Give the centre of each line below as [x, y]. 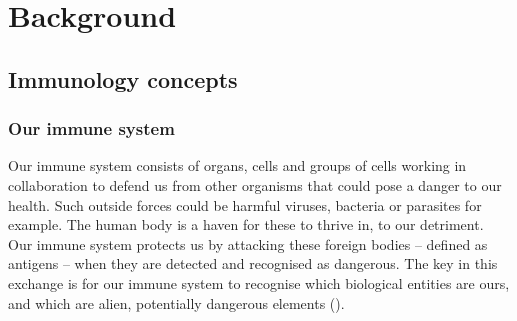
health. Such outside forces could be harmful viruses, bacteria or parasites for [245, 204]
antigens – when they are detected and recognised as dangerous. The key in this [253, 263]
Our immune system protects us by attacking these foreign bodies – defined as [248, 243]
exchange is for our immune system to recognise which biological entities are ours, [259, 282]
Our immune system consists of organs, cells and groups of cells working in [237, 165]
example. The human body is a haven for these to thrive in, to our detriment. [246, 224]
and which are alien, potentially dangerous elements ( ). [176, 302]
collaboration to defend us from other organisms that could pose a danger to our [255, 184]
